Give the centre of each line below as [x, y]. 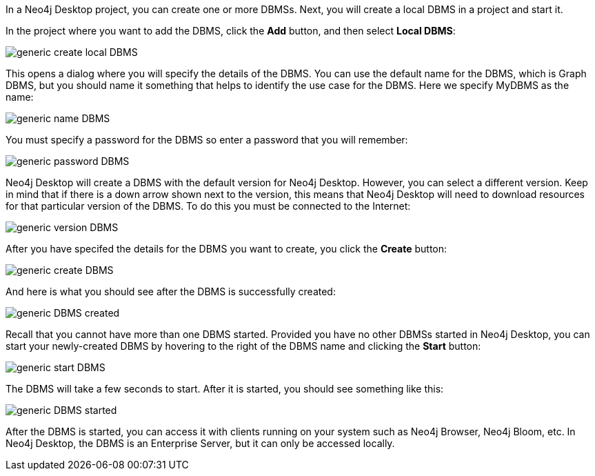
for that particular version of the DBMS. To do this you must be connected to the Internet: [208, 206]
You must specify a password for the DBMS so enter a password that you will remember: [207, 140]
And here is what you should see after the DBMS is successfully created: [171, 291]
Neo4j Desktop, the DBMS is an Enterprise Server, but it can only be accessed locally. [200, 443]
